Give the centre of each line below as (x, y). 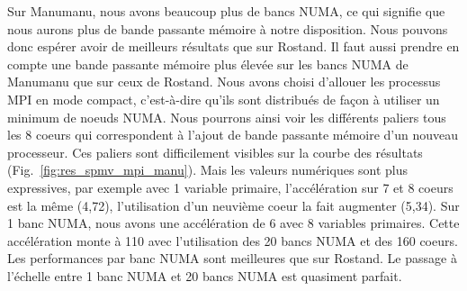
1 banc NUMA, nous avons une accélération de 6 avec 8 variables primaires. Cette (233, 223)
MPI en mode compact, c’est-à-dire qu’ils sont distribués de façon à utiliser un (224, 99)
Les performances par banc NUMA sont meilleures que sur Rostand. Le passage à (232, 258)
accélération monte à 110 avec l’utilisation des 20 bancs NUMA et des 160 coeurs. (233, 240)
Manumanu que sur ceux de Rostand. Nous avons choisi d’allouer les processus (224, 82)
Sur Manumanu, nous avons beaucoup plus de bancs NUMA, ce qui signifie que (226, 11)
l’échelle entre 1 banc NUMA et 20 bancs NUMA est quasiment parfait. (205, 275)
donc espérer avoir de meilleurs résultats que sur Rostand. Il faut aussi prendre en (233, 46)
